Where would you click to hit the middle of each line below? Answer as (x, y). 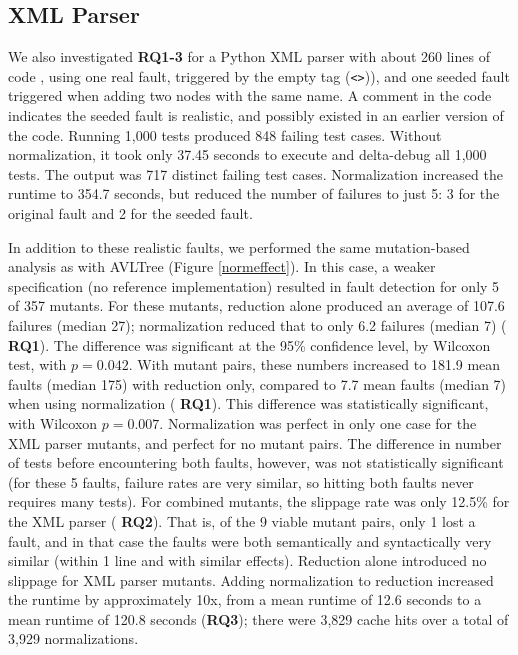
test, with (37, 364)
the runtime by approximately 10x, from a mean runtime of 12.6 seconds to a (245, 599)
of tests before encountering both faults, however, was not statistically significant (256, 462)
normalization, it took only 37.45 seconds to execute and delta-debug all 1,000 (247, 154)
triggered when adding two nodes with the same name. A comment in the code (250, 95)
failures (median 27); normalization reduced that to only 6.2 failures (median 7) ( (257, 324)
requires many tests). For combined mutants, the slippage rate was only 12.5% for (259, 501)
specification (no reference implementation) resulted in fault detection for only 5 (254, 285)
